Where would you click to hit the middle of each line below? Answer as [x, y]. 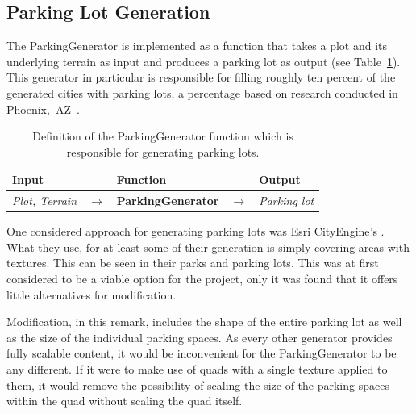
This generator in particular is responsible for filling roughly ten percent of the [201, 77]
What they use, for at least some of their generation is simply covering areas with [208, 247]
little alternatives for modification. [92, 294]
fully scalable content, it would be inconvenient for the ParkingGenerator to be [202, 353]
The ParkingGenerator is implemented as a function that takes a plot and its [197, 46]
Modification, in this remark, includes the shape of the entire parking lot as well [204, 322]
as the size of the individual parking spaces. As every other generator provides [200, 337]
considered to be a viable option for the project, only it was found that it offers [202, 279]
